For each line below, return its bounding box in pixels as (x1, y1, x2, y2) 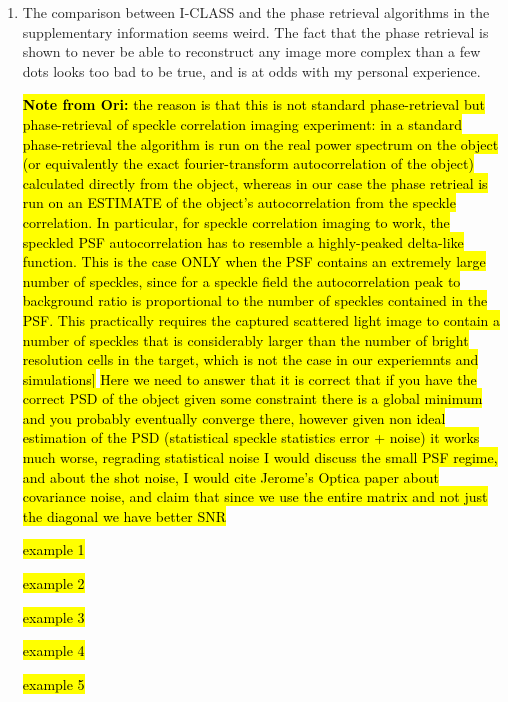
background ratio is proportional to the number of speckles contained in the (22, 290, 488, 311)
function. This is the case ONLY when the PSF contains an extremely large (22, 251, 486, 272)
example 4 (22, 640, 85, 661)
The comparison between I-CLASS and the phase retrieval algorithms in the (22, 2, 490, 22)
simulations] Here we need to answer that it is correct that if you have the (22, 368, 477, 389)
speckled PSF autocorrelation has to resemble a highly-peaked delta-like (22, 231, 464, 252)
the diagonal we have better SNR (22, 505, 227, 526)
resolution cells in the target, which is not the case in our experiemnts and (22, 349, 479, 370)
